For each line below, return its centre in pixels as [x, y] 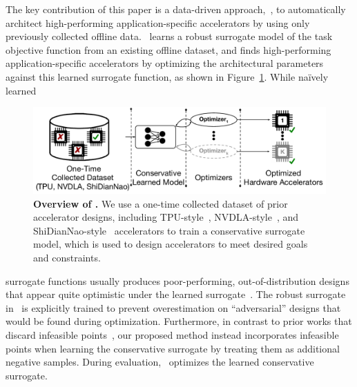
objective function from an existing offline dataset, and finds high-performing [168, 49]
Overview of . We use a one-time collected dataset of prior [161, 203]
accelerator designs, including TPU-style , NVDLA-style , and [166, 217]
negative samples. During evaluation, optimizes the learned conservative [160, 362]
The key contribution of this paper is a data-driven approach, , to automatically [176, 9]
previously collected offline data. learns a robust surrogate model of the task [169, 36]
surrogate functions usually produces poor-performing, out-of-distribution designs [177, 280]
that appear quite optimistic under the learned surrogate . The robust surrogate [176, 294]
